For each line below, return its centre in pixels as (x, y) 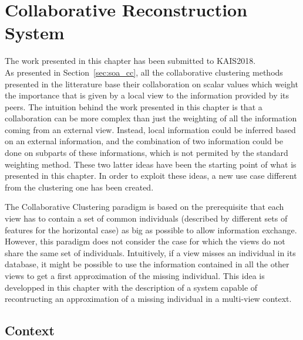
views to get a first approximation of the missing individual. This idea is (135, 276)
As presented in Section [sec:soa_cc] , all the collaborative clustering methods (144, 72)
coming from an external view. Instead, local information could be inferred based (150, 129)
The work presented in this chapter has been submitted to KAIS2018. (130, 61)
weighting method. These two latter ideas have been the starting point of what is (151, 164)
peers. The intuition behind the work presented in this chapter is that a (134, 106)
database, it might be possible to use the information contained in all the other (147, 264)
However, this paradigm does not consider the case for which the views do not (145, 241)
